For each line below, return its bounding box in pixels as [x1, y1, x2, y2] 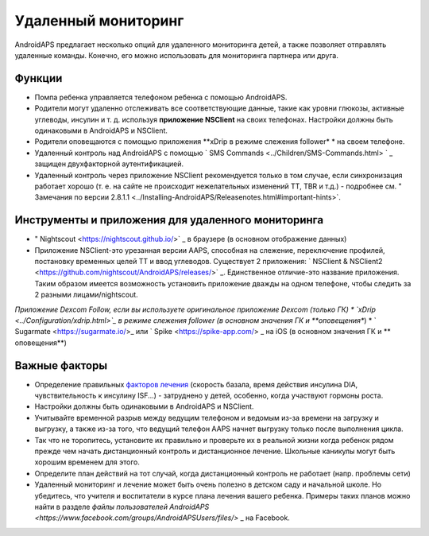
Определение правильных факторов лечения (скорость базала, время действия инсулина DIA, [34, 379, 358, 389]
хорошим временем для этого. [34, 457, 141, 467]
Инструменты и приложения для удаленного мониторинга [14, 213, 324, 227]
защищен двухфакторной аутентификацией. [34, 159, 184, 169]
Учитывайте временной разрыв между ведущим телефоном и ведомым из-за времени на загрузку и [34, 413, 379, 422]
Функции [14, 72, 63, 85]
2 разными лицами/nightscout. [34, 290, 138, 300]
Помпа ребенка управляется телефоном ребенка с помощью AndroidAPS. [34, 92, 288, 102]
